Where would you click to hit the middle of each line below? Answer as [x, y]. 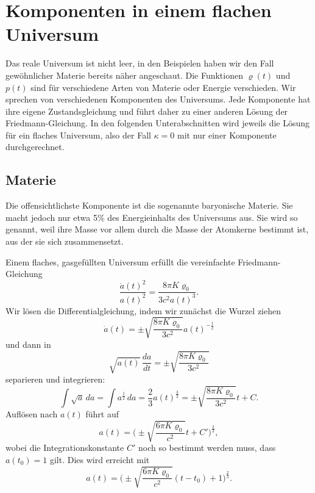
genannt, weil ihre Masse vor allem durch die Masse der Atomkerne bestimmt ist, [157, 229]
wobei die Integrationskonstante [65, 448]
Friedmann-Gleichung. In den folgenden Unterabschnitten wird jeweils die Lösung [158, 123]
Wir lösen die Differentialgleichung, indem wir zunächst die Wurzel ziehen [143, 310]
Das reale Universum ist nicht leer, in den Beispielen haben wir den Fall [140, 63]
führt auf [102, 414]
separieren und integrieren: [55, 379]
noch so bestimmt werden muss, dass [207, 448]
